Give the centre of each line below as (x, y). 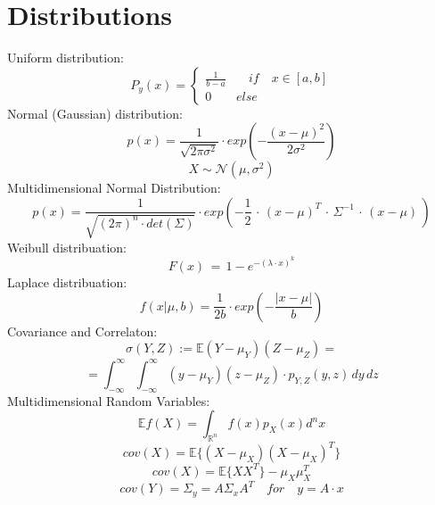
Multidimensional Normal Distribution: (114, 188)
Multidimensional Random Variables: (109, 400)
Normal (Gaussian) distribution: (95, 113)
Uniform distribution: (66, 58)
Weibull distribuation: (67, 247)
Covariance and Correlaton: (82, 331)
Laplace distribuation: (67, 282)
